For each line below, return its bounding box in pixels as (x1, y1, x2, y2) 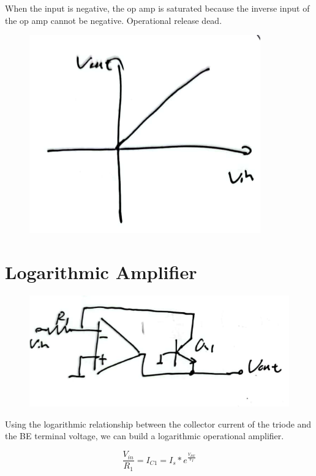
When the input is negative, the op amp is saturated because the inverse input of (5, 2, 310, 14)
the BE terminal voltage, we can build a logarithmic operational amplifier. (5, 429, 284, 442)
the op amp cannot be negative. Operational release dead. (5, 13, 222, 26)
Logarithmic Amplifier (5, 259, 197, 284)
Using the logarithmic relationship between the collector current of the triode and (5, 417, 312, 430)
